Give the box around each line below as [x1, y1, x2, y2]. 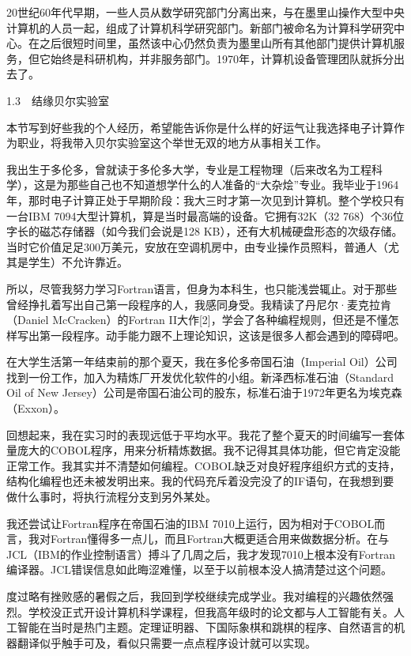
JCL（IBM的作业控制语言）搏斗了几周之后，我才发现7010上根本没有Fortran [6, 545, 396, 562]
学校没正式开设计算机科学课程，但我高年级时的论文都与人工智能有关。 [28, 603, 394, 620]
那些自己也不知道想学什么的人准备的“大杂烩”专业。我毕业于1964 [66, 176, 399, 193]
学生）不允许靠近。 [28, 254, 128, 270]
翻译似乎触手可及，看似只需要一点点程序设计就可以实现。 [17, 634, 316, 650]
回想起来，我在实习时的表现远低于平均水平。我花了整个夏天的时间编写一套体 [6, 426, 405, 443]
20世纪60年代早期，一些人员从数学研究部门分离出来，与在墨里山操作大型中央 [6, 4, 405, 20]
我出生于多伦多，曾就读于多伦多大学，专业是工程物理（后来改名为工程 [6, 160, 371, 177]
